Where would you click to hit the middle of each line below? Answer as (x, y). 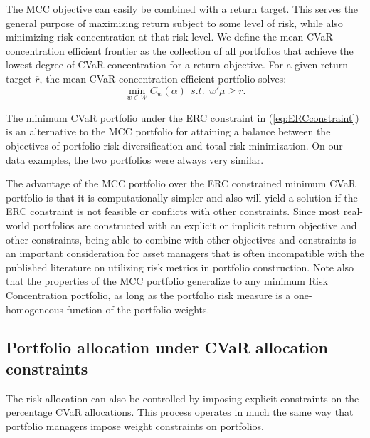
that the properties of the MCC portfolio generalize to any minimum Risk (167, 281)
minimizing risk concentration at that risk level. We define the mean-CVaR (169, 37)
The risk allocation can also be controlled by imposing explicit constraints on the (183, 398)
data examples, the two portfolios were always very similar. (135, 159)
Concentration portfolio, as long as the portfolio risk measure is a (148, 294)
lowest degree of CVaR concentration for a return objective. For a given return (177, 64)
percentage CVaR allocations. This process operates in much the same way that (180, 412)
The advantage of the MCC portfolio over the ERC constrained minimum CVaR (181, 183)
